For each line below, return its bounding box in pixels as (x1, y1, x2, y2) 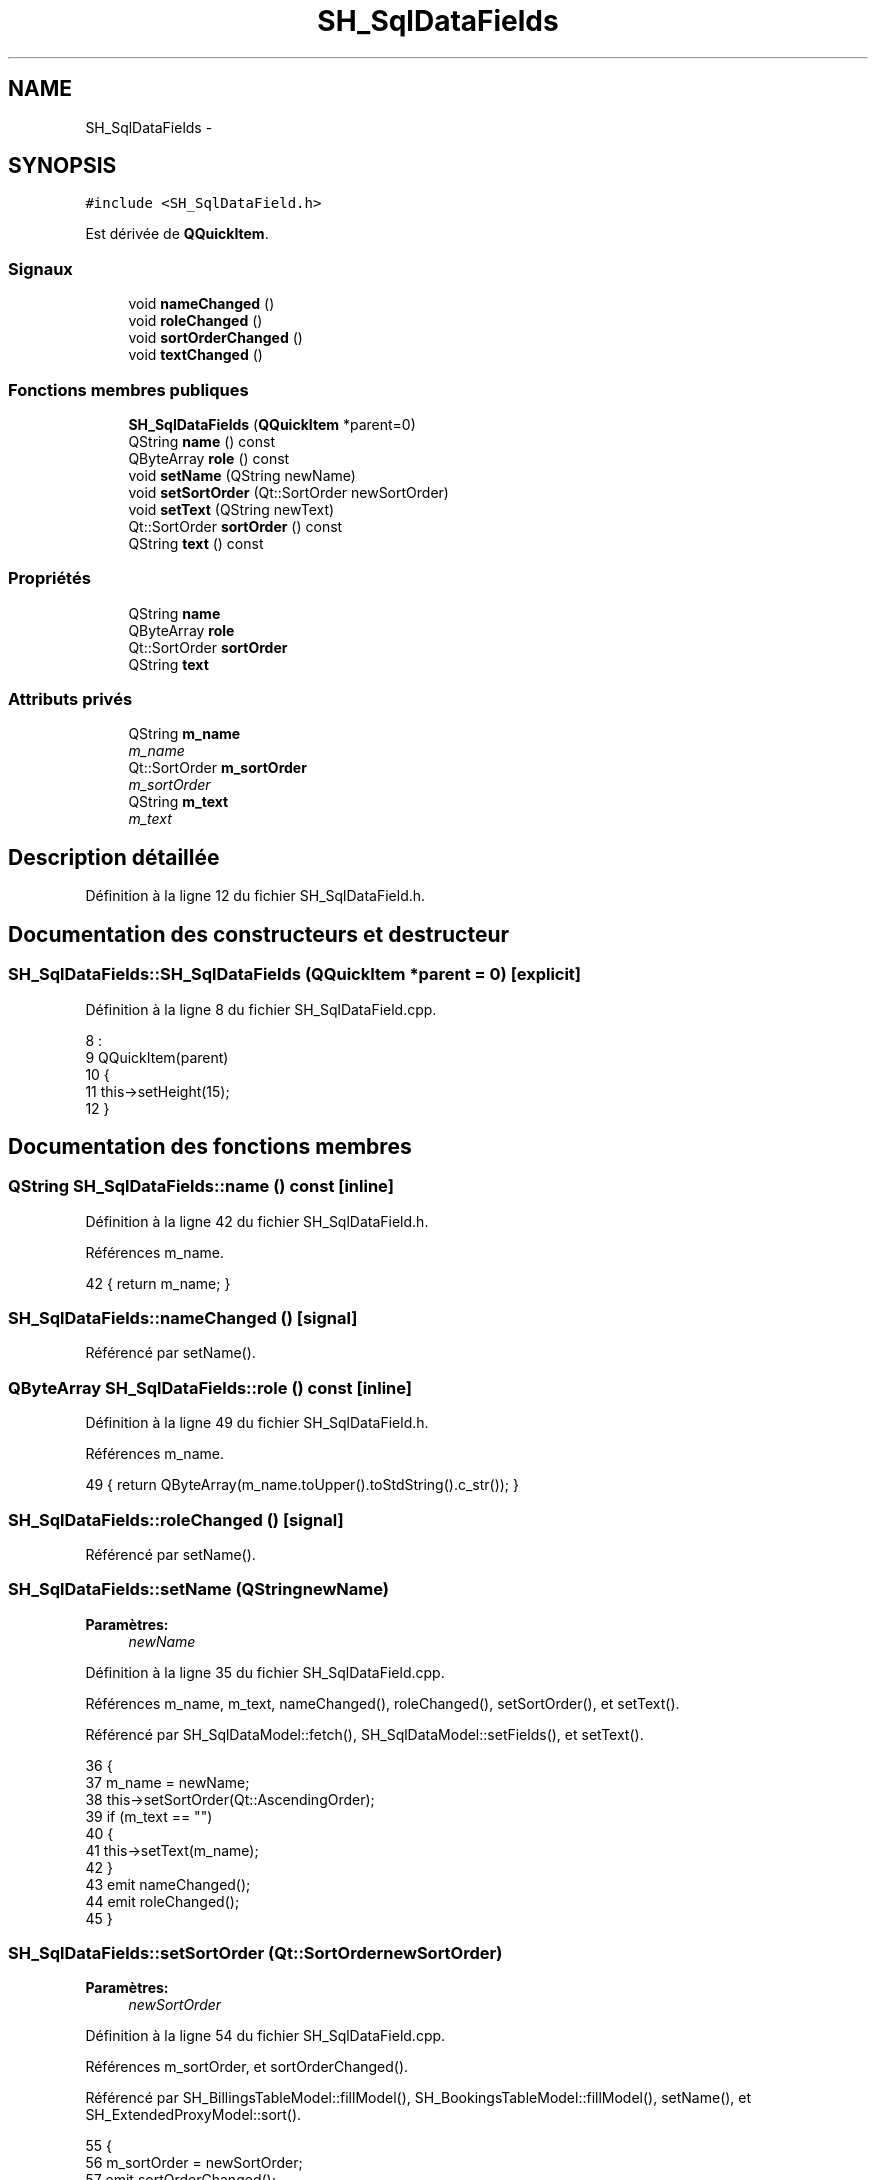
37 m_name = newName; (85, 1773, 250, 1791)
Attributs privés (8, 689, 133, 710)
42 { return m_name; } (85, 1274, 231, 1292)
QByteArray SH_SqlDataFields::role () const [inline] (8, 1377, 412, 1398)
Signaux (8, 258, 73, 279)
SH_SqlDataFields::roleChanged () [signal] (8, 1509, 344, 1530)
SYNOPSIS (8, 153, 117, 179)
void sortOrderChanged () (128, 329, 303, 347)
